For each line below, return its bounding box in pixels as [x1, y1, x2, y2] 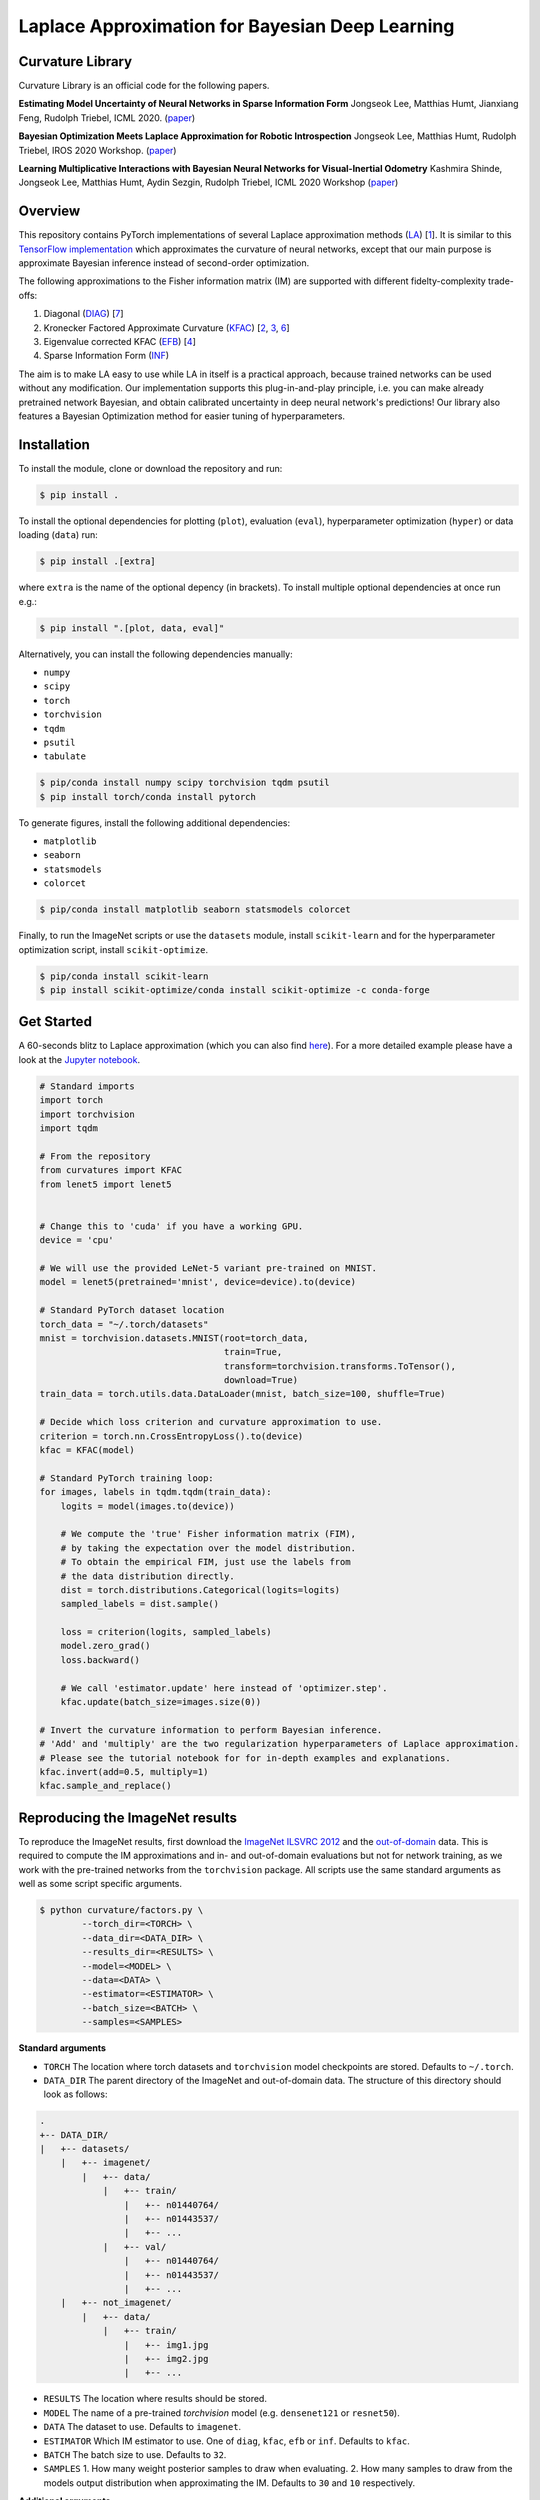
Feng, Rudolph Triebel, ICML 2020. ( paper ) [18, 111, 196, 124]
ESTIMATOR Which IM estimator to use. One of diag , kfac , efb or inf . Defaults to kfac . [43, 2435, 410, 2447]
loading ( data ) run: [18, 529, 99, 541]
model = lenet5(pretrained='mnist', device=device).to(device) [39, 1276, 357, 1288]
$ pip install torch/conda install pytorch [39, 791, 257, 802]
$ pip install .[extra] [39, 556, 157, 567]
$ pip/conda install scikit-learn [39, 970, 209, 982]
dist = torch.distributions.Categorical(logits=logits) [60, 1584, 341, 1595]
